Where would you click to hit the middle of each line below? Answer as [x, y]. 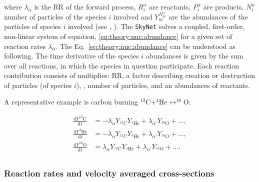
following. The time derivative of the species [71, 56]
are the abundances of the [208, 16]
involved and [133, 16]
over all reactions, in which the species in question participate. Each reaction [122, 65]
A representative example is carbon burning [71, 102]
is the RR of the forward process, [85, 6]
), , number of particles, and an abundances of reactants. [163, 85]
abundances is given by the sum [194, 56]
